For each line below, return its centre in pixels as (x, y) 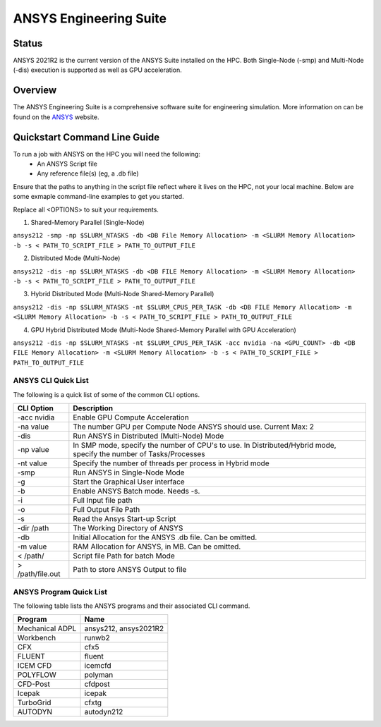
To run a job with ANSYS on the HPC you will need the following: (107, 154)
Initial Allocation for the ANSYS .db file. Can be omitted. (165, 537)
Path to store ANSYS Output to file (130, 570)
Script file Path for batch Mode (124, 556)
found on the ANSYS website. (56, 117)
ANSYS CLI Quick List (51, 381)
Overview (35, 91)
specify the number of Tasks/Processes (139, 454)
